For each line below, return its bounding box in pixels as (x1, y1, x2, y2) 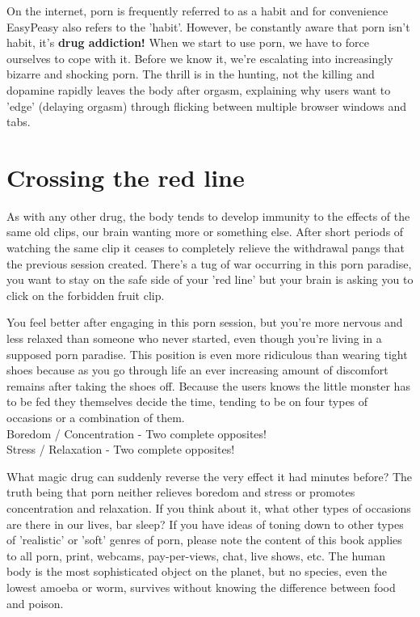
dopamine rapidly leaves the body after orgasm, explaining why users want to (6, 81, 391, 98)
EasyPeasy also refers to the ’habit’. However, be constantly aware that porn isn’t (6, 18, 410, 35)
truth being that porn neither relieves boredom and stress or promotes (6, 484, 355, 501)
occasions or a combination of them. (6, 409, 185, 425)
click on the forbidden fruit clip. (6, 286, 165, 303)
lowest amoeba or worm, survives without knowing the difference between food (6, 578, 396, 595)
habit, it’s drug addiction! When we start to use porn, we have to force (6, 34, 369, 51)
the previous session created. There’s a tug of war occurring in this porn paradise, (6, 255, 412, 272)
